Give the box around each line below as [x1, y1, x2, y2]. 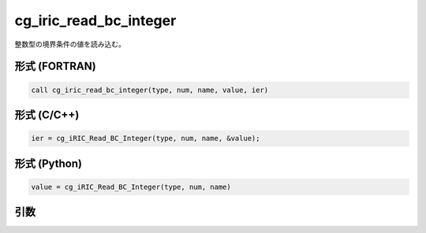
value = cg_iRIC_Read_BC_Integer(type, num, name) [31, 182, 232, 191]
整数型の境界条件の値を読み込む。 [14, 39, 125, 49]
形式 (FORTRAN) [14, 60, 96, 73]
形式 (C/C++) [14, 108, 80, 121]
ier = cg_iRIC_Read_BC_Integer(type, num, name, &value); [31, 134, 260, 143]
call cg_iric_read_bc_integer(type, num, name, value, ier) [31, 85, 269, 94]
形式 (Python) [14, 157, 83, 170]
